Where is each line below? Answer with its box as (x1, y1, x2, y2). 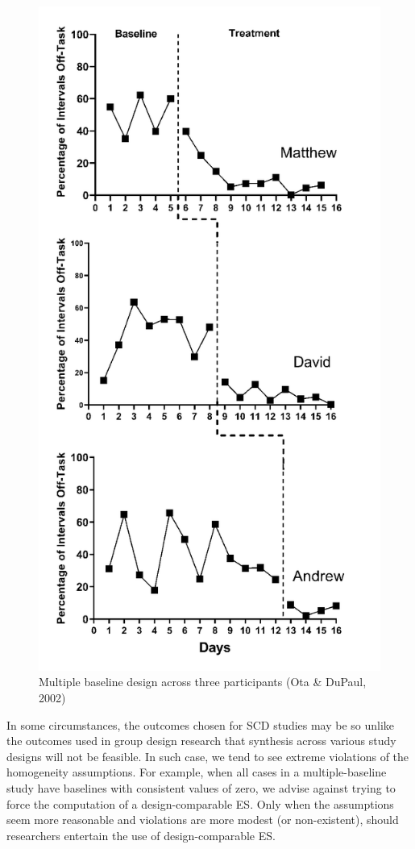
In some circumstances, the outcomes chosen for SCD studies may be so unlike (6, 716, 395, 733)
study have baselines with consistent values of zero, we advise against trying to (6, 780, 396, 797)
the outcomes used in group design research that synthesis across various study (6, 732, 396, 749)
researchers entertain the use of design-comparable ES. (6, 826, 276, 843)
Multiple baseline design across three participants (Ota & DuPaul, (39, 673, 367, 690)
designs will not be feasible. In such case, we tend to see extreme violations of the (6, 747, 409, 764)
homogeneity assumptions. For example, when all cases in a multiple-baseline (6, 764, 387, 780)
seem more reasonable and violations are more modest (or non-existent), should (6, 811, 399, 828)
